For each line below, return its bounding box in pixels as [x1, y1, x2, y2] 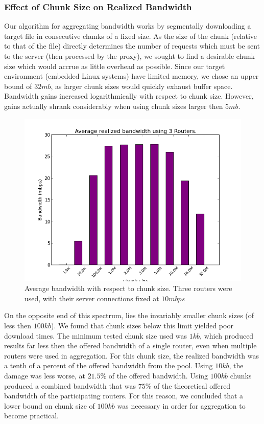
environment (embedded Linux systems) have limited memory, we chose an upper [4, 71, 259, 81]
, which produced [200, 330, 254, 341]
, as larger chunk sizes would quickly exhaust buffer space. [51, 80, 233, 91]
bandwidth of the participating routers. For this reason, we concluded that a [4, 390, 244, 401]
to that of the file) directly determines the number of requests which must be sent [4, 40, 260, 51]
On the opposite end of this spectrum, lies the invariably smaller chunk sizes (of [4, 310, 254, 321]
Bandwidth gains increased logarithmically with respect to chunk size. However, [4, 91, 254, 101]
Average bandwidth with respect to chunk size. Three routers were [25, 283, 232, 294]
